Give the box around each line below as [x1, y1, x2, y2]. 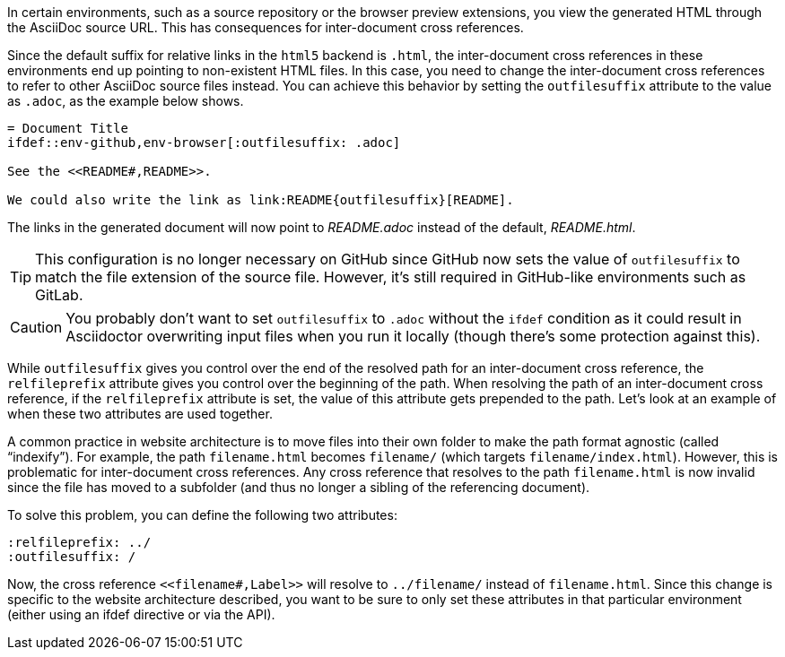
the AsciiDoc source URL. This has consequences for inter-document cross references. [7, 20, 524, 35]
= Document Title [7, 121, 128, 135]
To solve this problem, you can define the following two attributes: [7, 507, 397, 523]
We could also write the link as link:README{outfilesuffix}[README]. [7, 193, 514, 207]
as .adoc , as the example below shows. [7, 93, 244, 108]
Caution [10, 318, 63, 336]
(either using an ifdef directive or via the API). [7, 607, 275, 622]
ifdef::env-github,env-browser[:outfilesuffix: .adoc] [7, 135, 401, 150]
